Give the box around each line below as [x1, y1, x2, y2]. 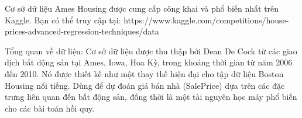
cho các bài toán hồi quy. [5, 102, 95, 114]
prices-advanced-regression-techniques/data [5, 25, 159, 37]
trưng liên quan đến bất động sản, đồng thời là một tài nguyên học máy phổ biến [5, 91, 297, 103]
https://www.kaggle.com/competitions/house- [123, 13, 289, 26]
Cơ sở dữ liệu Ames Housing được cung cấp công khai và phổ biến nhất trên [5, 2, 279, 14]
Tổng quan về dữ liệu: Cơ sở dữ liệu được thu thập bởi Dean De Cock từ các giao [5, 44, 297, 57]
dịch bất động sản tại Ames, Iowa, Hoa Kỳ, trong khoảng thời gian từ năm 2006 [5, 56, 293, 68]
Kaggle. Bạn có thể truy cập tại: [5, 13, 121, 26]
